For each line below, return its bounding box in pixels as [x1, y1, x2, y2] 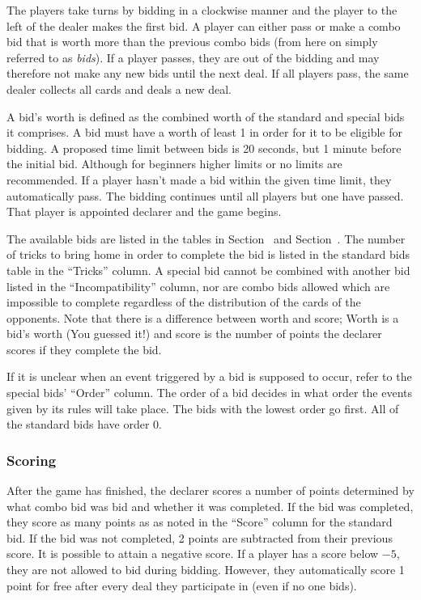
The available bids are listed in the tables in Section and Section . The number [6, 230, 406, 247]
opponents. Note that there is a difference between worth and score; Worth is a [6, 309, 399, 326]
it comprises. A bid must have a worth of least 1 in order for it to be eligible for [6, 124, 402, 141]
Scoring [6, 450, 57, 470]
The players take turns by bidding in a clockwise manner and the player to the [6, 2, 398, 18]
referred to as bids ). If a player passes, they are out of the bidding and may [6, 49, 380, 65]
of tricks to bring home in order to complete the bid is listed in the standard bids [6, 246, 410, 263]
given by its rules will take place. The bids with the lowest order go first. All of [6, 399, 399, 416]
